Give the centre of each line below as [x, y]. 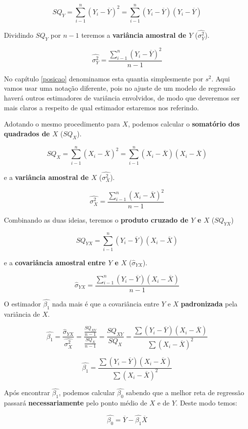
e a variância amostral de [46, 177]
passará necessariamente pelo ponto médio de [76, 402]
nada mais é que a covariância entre [106, 303]
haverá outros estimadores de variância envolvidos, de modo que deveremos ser [122, 97]
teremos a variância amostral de [134, 35]
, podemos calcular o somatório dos [184, 124]
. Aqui [221, 78]
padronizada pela [209, 303]
